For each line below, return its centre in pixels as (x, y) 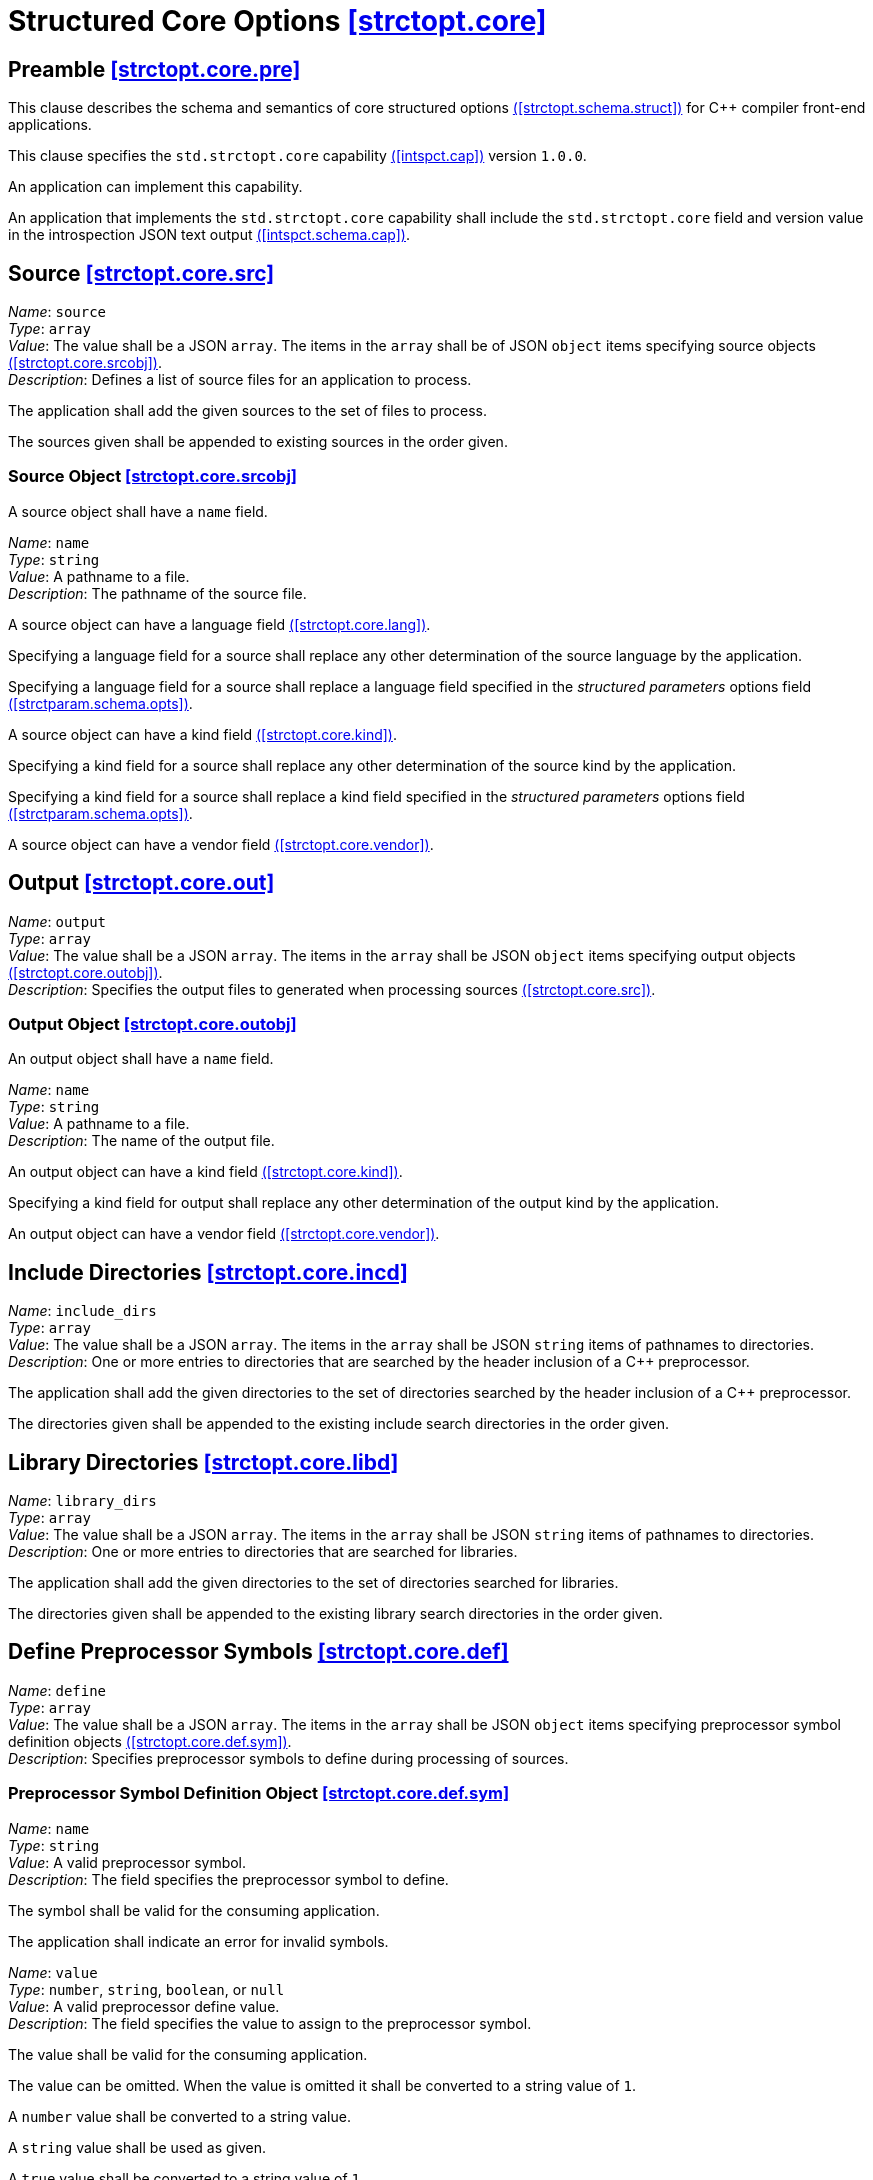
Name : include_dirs (82, 1311)
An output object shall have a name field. (141, 1059)
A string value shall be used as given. (137, 2147)
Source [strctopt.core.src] (141, 273)
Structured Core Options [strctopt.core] (277, 21)
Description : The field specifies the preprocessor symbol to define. (228, 1879)
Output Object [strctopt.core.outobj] (152, 1023)
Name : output (57, 921)
